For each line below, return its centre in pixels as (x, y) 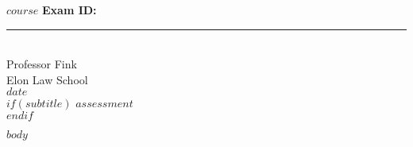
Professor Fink (42, 64)
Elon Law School (47, 79)
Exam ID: (69, 10)
